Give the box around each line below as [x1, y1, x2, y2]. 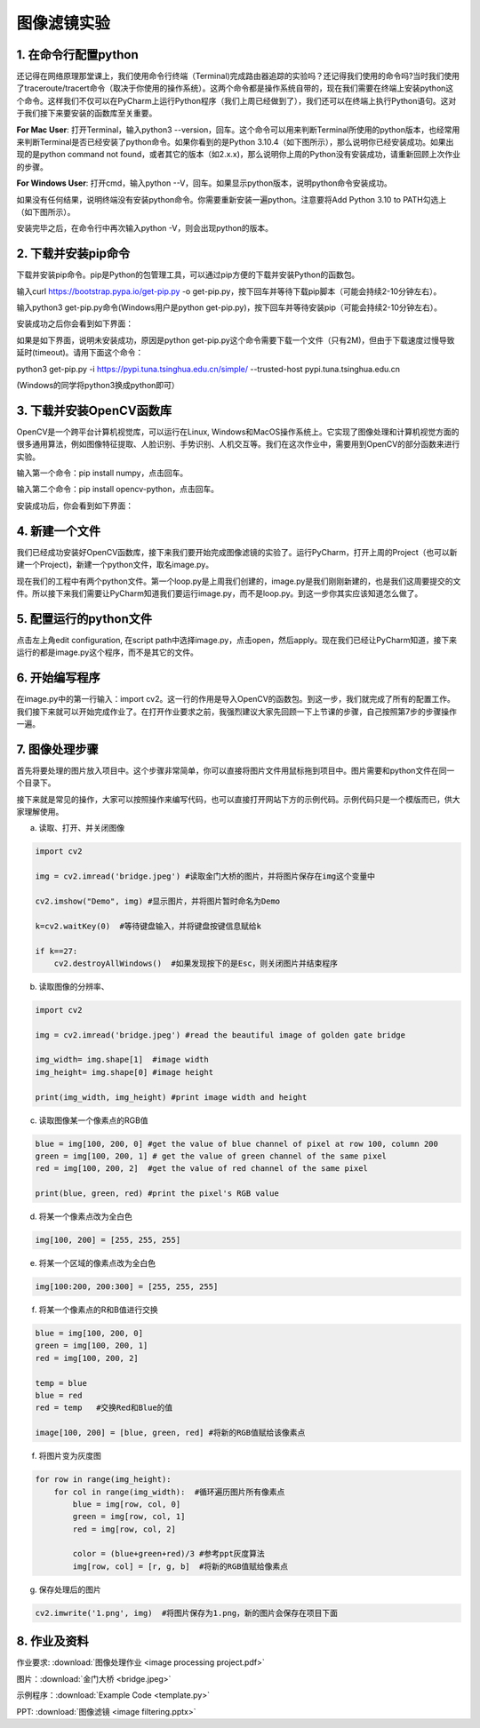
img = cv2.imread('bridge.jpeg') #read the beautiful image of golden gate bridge [35, 1030, 406, 1039]
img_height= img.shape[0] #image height [35, 1067, 213, 1077]
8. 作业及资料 [16, 1634, 89, 1649]
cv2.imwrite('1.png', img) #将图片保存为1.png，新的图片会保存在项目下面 [35, 1608, 338, 1618]
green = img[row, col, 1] [72, 1511, 186, 1522]
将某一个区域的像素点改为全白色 [38, 1258, 156, 1269]
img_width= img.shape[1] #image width [35, 1055, 209, 1065]
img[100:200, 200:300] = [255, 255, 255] [35, 1282, 219, 1292]
